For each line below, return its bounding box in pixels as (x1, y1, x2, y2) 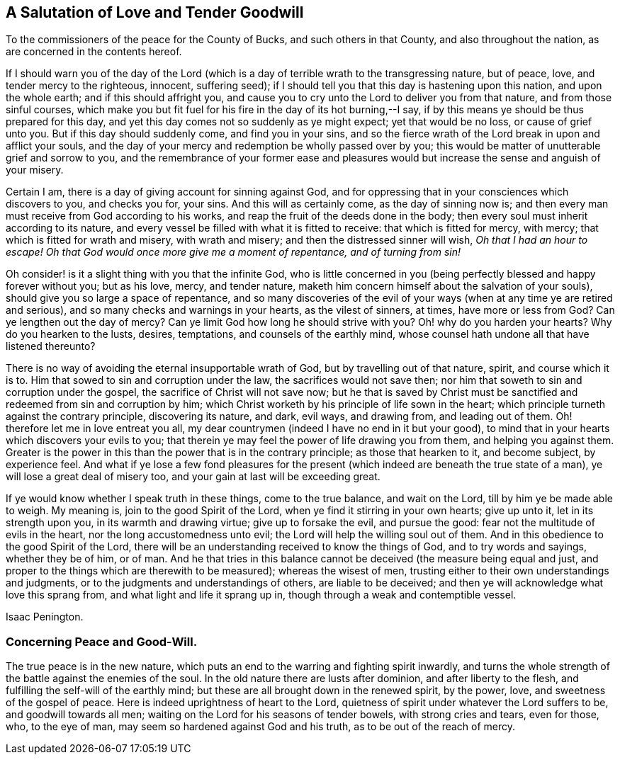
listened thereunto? (6, 340, 96, 353)
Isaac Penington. (6, 611, 84, 623)
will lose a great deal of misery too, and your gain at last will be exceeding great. (6, 470, 381, 483)
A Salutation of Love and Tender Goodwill (6, 4, 304, 21)
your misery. (6, 164, 64, 176)
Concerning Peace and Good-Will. (6, 634, 198, 649)
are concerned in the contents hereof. (6, 45, 182, 58)
